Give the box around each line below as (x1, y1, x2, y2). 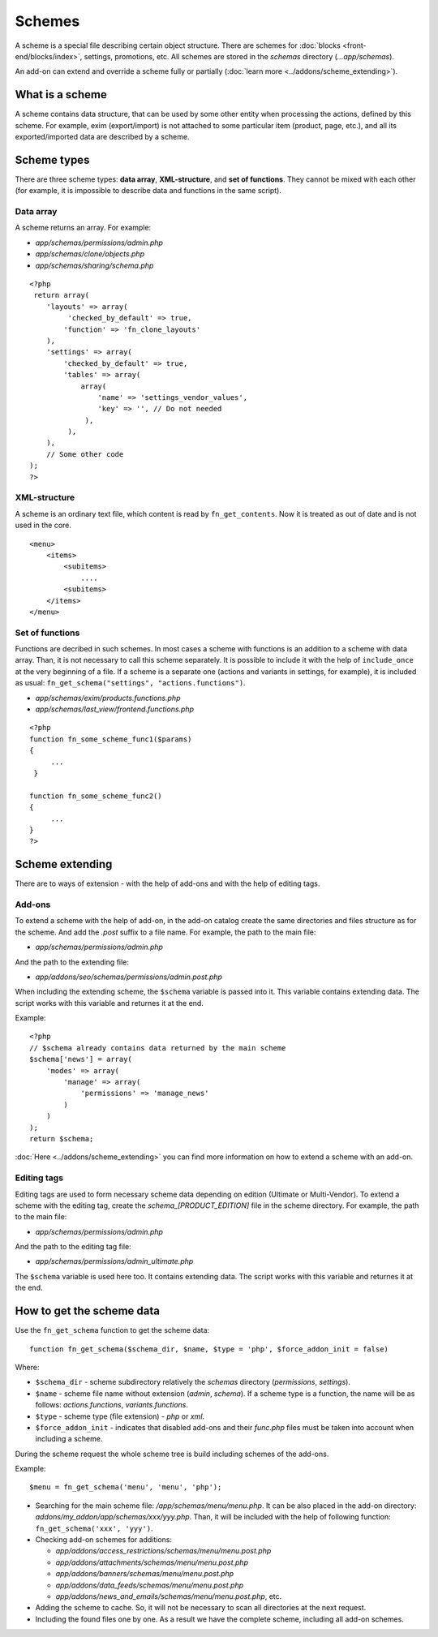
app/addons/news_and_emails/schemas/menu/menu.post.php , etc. (55, 1591, 282, 1601)
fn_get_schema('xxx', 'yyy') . (35, 1523, 153, 1533)
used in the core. (15, 520, 72, 531)
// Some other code (45, 449, 124, 458)
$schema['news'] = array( (29, 1055, 133, 1064)
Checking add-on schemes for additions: (35, 1535, 172, 1545)
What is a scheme (15, 88, 107, 101)
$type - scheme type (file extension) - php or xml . (35, 1411, 205, 1421)
